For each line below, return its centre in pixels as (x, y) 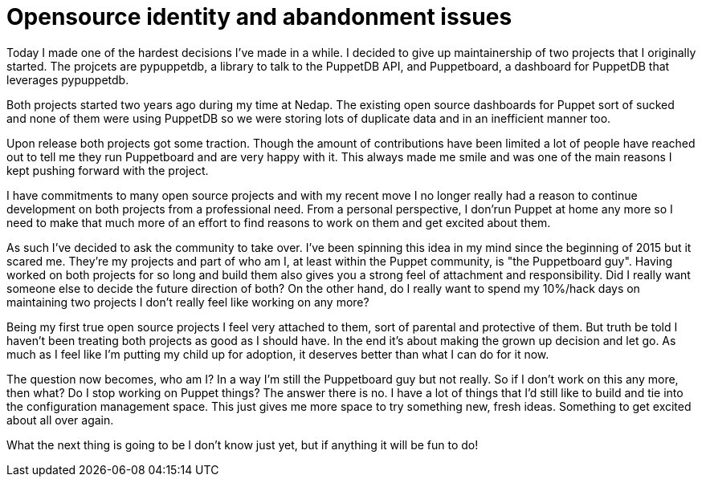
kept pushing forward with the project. (108, 170)
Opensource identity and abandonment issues (259, 17)
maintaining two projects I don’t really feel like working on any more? (188, 302)
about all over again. (60, 420)
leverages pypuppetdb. (68, 79)
